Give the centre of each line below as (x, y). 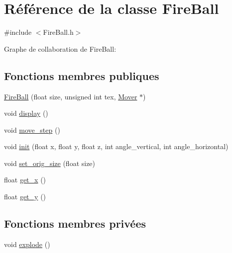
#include (18, 32)
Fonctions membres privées (75, 223)
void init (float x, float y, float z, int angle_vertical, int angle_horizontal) (116, 146)
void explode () (27, 244)
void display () (26, 113)
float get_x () (25, 180)
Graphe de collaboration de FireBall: (60, 48)
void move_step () (32, 129)
